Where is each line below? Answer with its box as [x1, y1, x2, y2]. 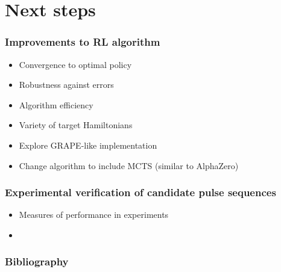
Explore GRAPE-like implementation [19, 138, 157, 151]
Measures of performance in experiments [19, 208, 169, 221]
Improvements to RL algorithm [5, 34, 160, 49]
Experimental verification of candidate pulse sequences [5, 185, 276, 200]
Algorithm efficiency [19, 98, 93, 111]
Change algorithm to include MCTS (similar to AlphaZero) [19, 159, 239, 172]
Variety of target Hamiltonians [19, 119, 133, 131]
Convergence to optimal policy [19, 58, 132, 70]
